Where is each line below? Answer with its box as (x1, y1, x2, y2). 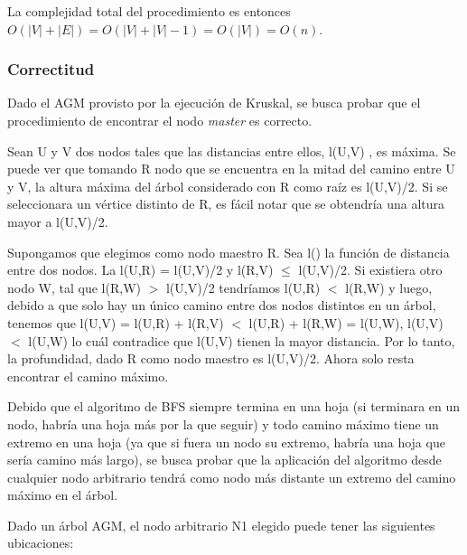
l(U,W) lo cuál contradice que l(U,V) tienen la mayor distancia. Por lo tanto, (28, 331, 455, 350)
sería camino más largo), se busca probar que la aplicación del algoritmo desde (7, 450, 442, 469)
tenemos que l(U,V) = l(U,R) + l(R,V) (7, 313, 224, 332)
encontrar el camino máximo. (7, 366, 169, 385)
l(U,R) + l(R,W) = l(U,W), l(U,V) (248, 313, 444, 332)
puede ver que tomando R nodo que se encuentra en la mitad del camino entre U (7, 159, 455, 178)
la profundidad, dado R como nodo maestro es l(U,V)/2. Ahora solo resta (7, 349, 415, 368)
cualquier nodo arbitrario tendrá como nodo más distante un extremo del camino (7, 467, 456, 486)
